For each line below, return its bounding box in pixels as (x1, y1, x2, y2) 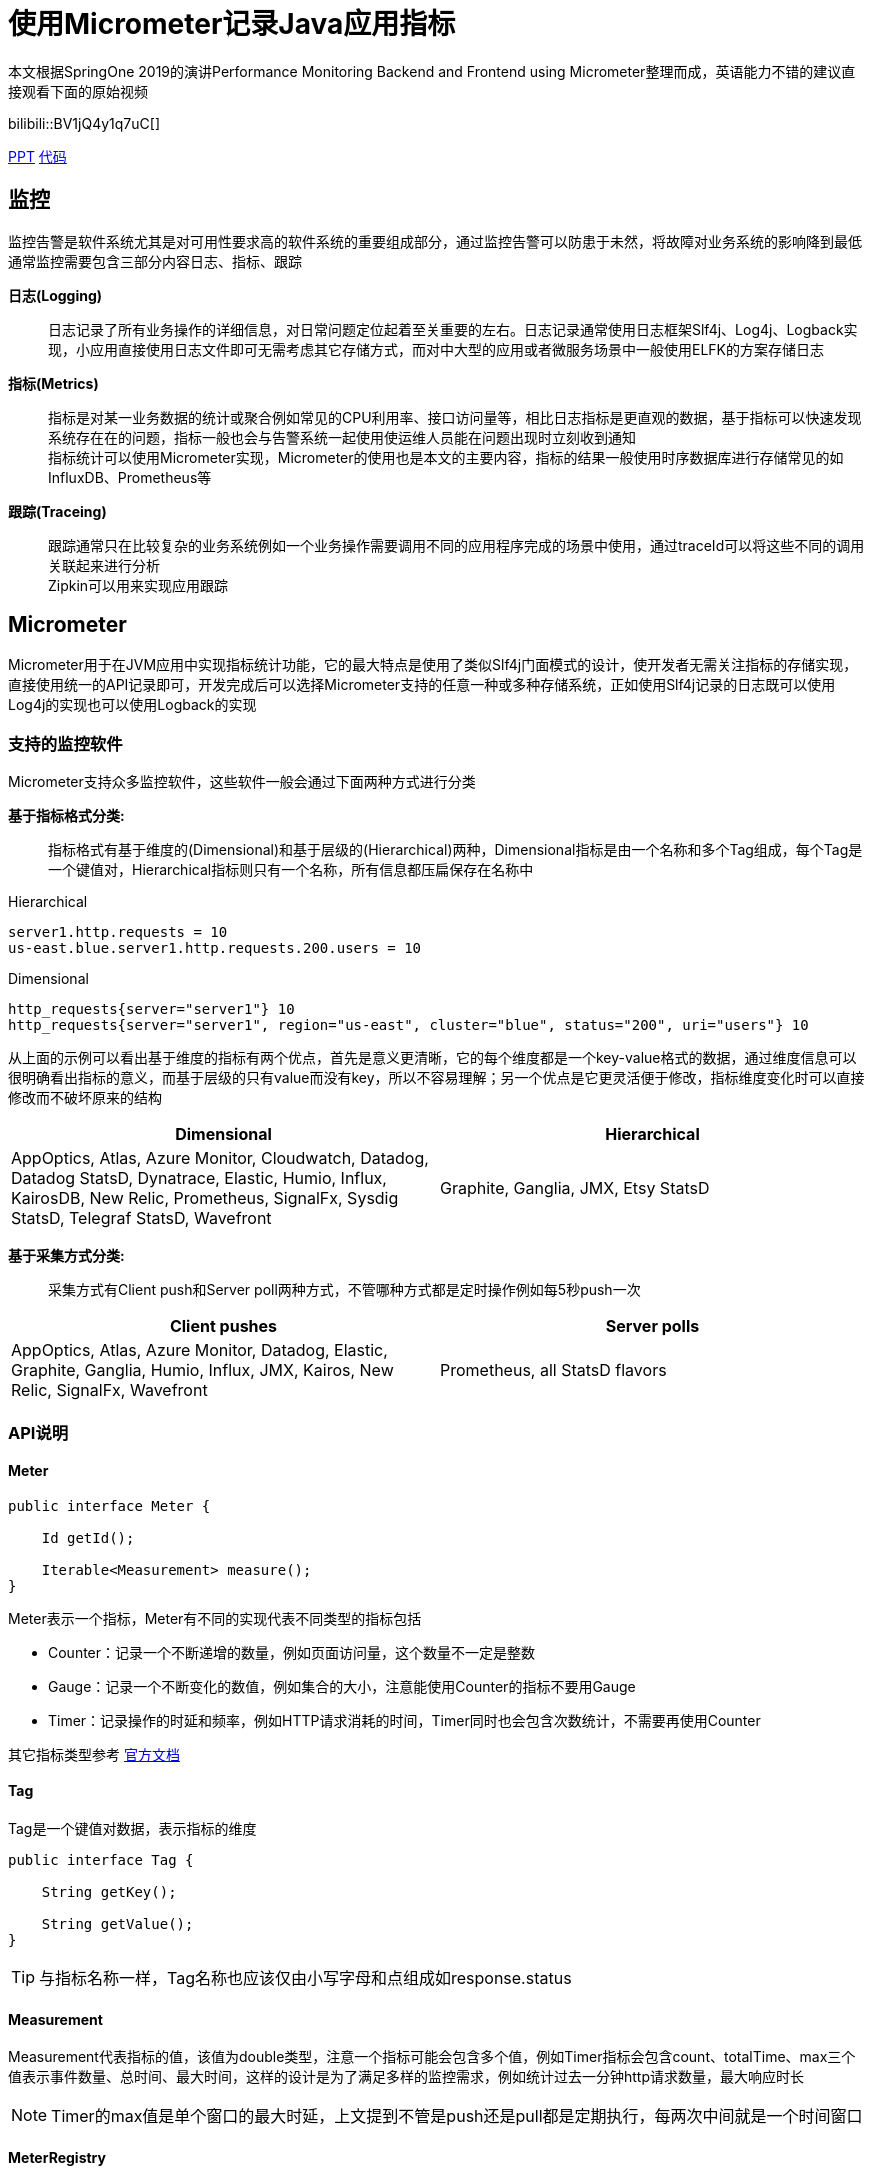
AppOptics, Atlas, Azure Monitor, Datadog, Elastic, (11, 1340, 388, 1361)
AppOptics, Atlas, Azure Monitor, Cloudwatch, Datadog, (11, 1148, 429, 1169)
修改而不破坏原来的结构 (8, 1089, 162, 1107)
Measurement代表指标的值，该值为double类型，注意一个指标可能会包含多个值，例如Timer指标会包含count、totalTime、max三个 (8, 2048, 856, 2066)
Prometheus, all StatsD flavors (440, 1360, 667, 1381)
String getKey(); (41, 1884, 177, 1900)
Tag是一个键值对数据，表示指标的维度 (8, 1820, 257, 1837)
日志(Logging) (8, 286, 103, 304)
